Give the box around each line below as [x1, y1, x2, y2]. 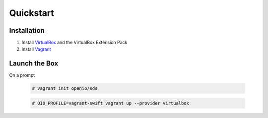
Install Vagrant [21, 46, 52, 52]
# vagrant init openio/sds [32, 86, 98, 91]
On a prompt [9, 72, 35, 78]
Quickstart [9, 7, 55, 18]
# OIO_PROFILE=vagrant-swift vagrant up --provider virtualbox [32, 100, 190, 106]
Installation [9, 26, 45, 35]
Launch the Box [9, 59, 59, 68]
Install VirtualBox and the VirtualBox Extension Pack [21, 40, 128, 46]
